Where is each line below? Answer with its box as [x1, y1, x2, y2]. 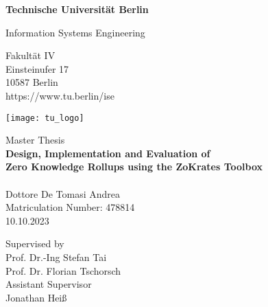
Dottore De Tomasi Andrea [5, 186, 120, 201]
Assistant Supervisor [5, 277, 92, 291]
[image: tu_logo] [5, 113, 84, 123]
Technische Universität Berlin [5, 2, 149, 16]
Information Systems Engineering [5, 25, 145, 39]
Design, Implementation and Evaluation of [5, 146, 210, 160]
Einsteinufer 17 [5, 61, 69, 76]
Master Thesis [5, 133, 65, 147]
